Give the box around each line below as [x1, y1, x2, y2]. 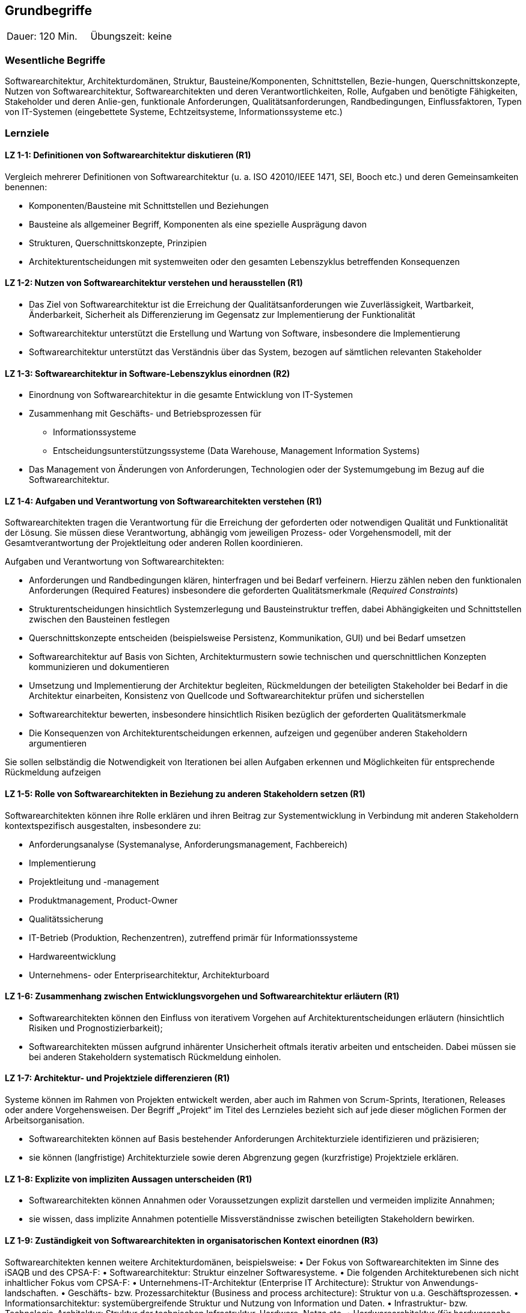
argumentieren [29, 738, 87, 749]
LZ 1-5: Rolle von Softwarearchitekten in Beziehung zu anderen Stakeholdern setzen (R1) [5, 789, 365, 799]
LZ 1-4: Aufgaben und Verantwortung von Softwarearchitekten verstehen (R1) [5, 495, 322, 506]
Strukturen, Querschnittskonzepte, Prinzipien [29, 237, 207, 248]
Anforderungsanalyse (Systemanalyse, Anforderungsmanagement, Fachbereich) [29, 839, 348, 849]
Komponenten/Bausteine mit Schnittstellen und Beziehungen [29, 200, 269, 211]
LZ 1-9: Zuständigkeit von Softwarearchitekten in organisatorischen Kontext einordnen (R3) [5, 1235, 379, 1246]
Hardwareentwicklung [29, 951, 116, 961]
